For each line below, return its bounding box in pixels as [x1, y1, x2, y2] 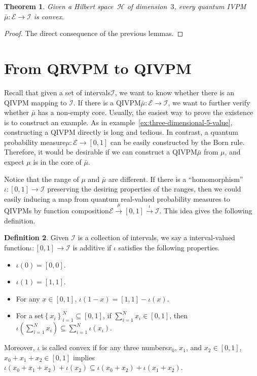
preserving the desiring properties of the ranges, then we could [47, 183, 241, 194]
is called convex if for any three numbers [42, 342, 168, 353]
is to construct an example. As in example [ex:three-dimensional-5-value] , [4, 117, 233, 127]
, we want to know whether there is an [115, 87, 235, 97]
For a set [16, 310, 44, 321]
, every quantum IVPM [174, 1, 246, 11]
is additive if [72, 242, 112, 253]
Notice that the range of [4, 173, 79, 184]
